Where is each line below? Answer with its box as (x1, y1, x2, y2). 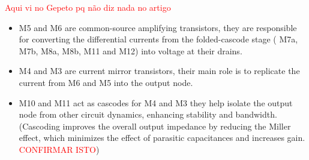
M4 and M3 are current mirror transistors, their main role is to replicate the (19, 64, 300, 77)
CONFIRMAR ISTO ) (19, 143, 100, 155)
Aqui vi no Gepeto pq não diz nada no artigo (5, 1, 171, 13)
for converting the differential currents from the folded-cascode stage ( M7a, (19, 33, 298, 45)
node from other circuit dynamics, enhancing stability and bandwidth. (19, 108, 277, 121)
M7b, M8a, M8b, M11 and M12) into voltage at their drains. (19, 44, 242, 57)
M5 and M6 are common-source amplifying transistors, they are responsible (19, 21, 297, 33)
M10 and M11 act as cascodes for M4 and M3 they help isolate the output (19, 96, 293, 109)
